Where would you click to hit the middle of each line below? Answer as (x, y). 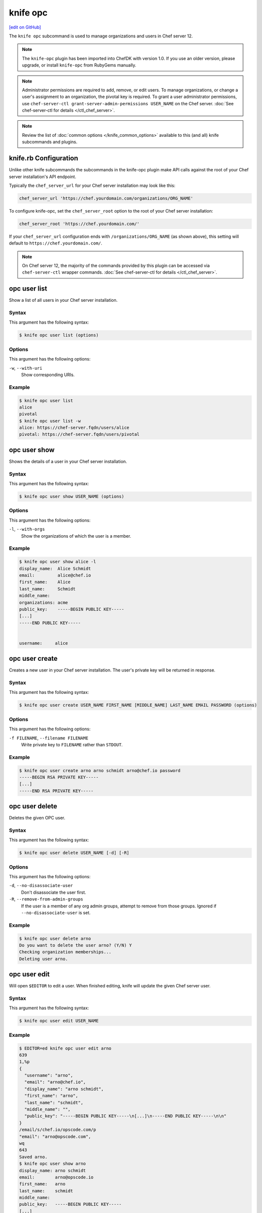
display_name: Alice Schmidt (55, 568)
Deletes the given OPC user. (37, 818)
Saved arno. (33, 1157)
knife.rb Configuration (44, 158)
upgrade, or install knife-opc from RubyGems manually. (79, 65)
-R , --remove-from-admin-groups (46, 899)
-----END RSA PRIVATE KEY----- (57, 791)
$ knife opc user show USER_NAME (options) (72, 497)
